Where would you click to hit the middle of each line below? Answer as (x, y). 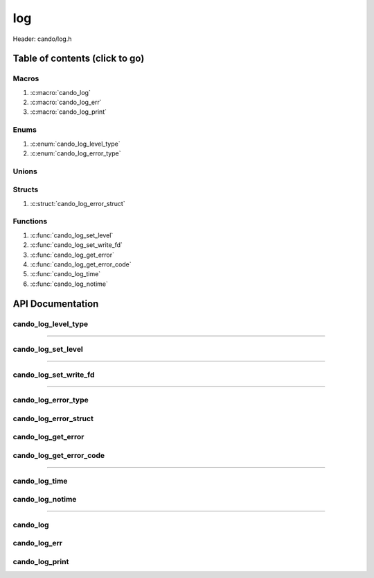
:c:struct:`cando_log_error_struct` (78, 203)
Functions (30, 221)
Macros (26, 78)
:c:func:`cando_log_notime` (69, 284)
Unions (25, 171)
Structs (26, 189)
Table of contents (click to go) (79, 59)
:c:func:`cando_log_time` (65, 274)
